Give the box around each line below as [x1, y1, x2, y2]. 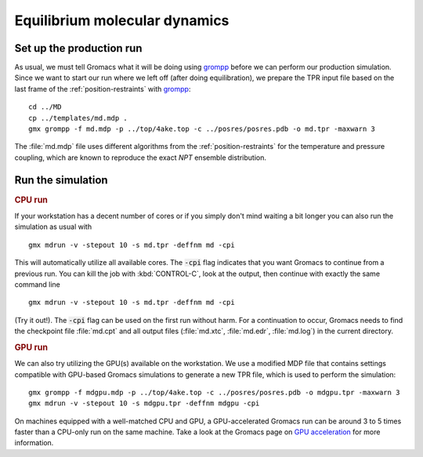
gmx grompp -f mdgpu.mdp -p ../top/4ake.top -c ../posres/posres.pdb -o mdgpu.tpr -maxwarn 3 [28, 388, 400, 397]
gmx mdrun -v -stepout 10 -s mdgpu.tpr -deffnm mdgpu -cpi [28, 399, 260, 408]
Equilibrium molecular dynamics [14, 12, 230, 29]
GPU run [14, 342, 49, 353]
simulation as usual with [14, 222, 92, 231]
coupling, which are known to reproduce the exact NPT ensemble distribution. [14, 153, 266, 162]
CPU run [14, 194, 49, 205]
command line [14, 279, 60, 289]
